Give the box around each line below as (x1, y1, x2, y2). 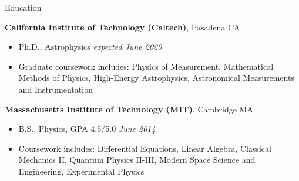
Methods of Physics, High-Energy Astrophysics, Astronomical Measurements (18, 71, 294, 84)
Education (5, 1, 42, 13)
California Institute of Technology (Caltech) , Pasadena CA (5, 21, 240, 33)
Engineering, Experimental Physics (18, 165, 145, 177)
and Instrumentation (18, 83, 93, 95)
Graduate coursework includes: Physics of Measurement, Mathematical (18, 60, 274, 72)
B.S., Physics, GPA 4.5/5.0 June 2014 (18, 122, 156, 135)
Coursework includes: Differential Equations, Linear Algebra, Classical (18, 142, 271, 154)
